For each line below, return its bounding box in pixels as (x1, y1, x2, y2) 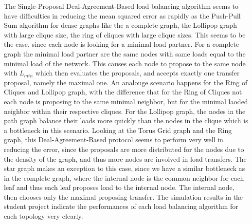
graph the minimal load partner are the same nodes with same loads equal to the (4, 48, 246, 58)
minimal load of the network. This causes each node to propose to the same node (4, 58, 246, 68)
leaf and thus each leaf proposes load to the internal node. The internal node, (4, 182, 234, 192)
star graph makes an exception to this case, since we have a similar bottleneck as (4, 163, 245, 173)
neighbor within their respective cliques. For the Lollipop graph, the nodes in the (4, 106, 246, 116)
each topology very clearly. (4, 211, 83, 221)
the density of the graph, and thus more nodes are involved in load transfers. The (4, 153, 247, 164)
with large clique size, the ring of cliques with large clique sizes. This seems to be (4, 29, 246, 39)
